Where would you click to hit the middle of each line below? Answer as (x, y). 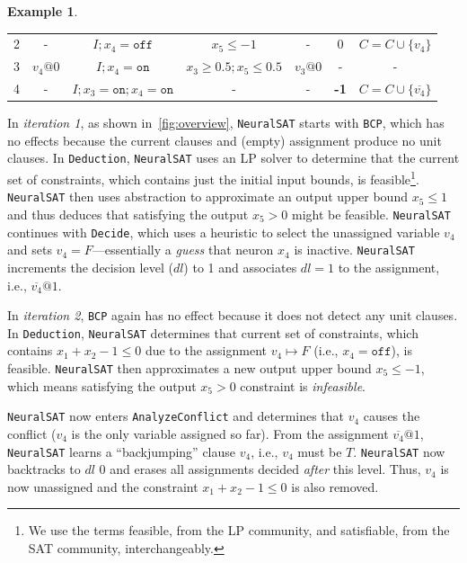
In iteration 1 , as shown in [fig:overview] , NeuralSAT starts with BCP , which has (226, 123)
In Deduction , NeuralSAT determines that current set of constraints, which (213, 332)
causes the (392, 416)
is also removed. (335, 486)
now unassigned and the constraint (103, 486)
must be (320, 451)
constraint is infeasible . (303, 385)
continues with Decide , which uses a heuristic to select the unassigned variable (224, 232)
